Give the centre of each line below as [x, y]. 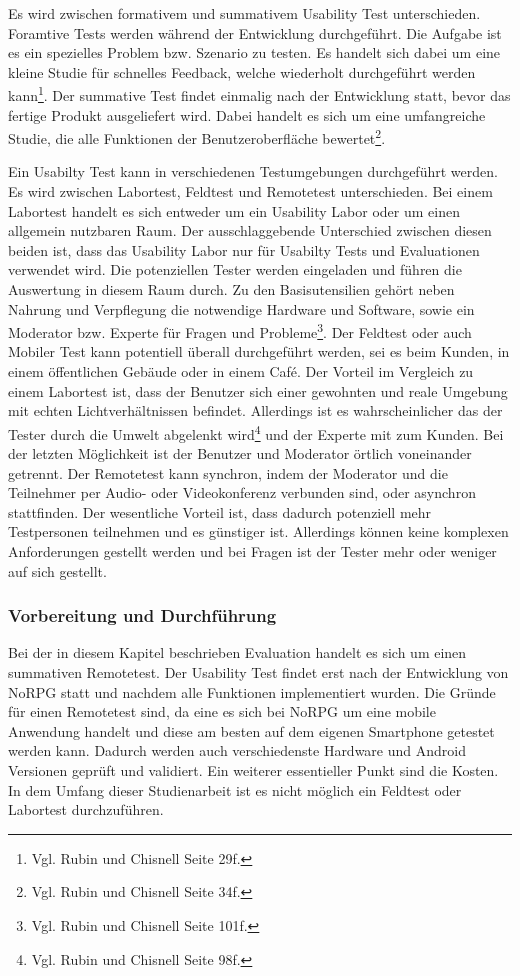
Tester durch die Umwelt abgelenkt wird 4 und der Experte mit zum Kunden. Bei [256, 432]
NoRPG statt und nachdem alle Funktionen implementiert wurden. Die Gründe [252, 691]
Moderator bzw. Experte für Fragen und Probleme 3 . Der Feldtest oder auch [240, 330]
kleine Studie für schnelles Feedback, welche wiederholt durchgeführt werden [242, 71]
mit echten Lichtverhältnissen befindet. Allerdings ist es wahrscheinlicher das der [255, 410]
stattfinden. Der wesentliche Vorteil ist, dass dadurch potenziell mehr [220, 511]
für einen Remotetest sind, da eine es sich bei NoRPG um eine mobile [222, 711]
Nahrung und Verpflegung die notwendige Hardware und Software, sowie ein [241, 308]
